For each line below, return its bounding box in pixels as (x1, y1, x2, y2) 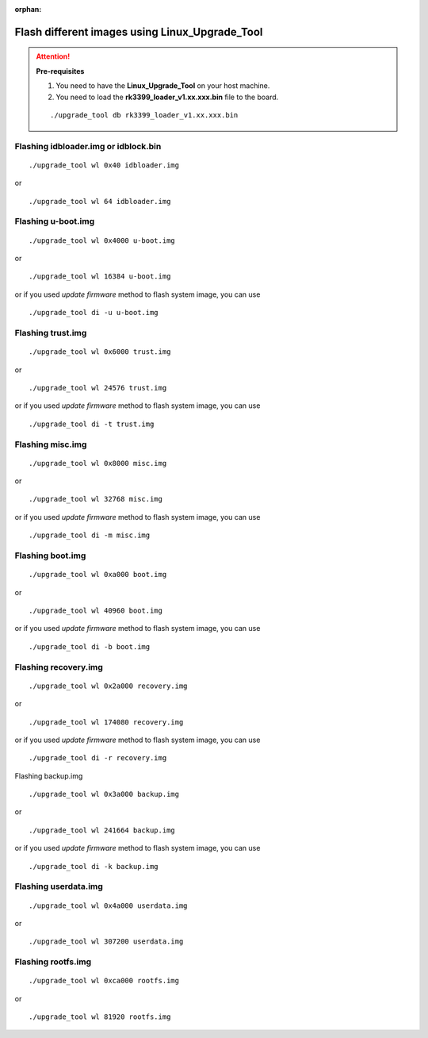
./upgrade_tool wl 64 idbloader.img (29, 197, 171, 206)
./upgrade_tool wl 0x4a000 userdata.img (29, 901, 188, 910)
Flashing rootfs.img (14, 956, 92, 967)
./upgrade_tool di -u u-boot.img (29, 308, 159, 317)
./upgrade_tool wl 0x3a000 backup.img (29, 790, 180, 799)
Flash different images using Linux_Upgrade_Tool (14, 25, 263, 39)
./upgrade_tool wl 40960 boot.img (29, 605, 162, 615)
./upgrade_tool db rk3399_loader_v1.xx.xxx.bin (50, 110, 239, 119)
